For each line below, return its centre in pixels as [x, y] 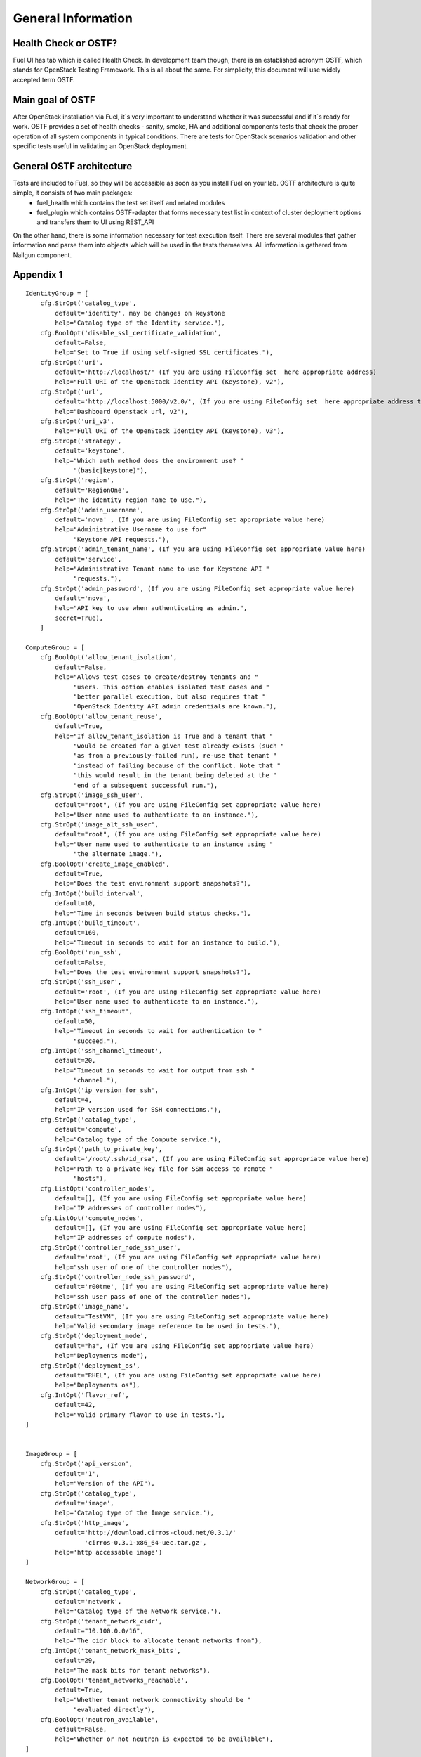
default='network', [88, 1601]
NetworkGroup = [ [55, 1582]
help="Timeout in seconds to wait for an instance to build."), [168, 942]
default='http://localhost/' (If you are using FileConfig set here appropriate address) [216, 372]
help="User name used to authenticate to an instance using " [164, 844]
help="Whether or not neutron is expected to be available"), [164, 1739]
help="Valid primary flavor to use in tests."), [140, 1415]
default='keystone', [90, 451]
